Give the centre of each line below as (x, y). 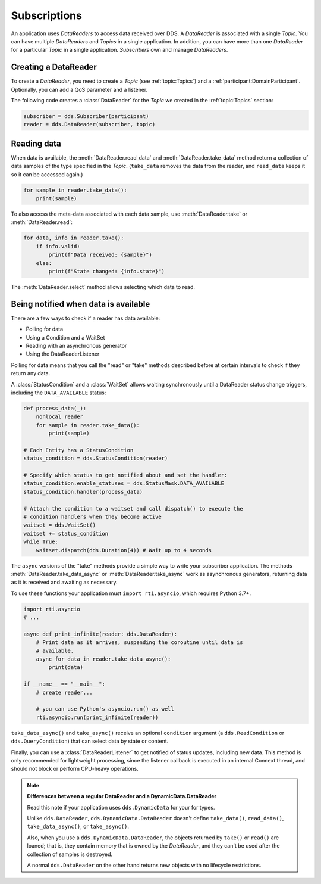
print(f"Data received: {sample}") (100, 255)
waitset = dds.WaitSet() (60, 525)
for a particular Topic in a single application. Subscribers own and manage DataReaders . (119, 50)
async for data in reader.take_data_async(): (103, 659)
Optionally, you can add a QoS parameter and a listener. (79, 89)
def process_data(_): (55, 408)
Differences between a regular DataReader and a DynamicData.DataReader (122, 796)
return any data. (31, 373)
